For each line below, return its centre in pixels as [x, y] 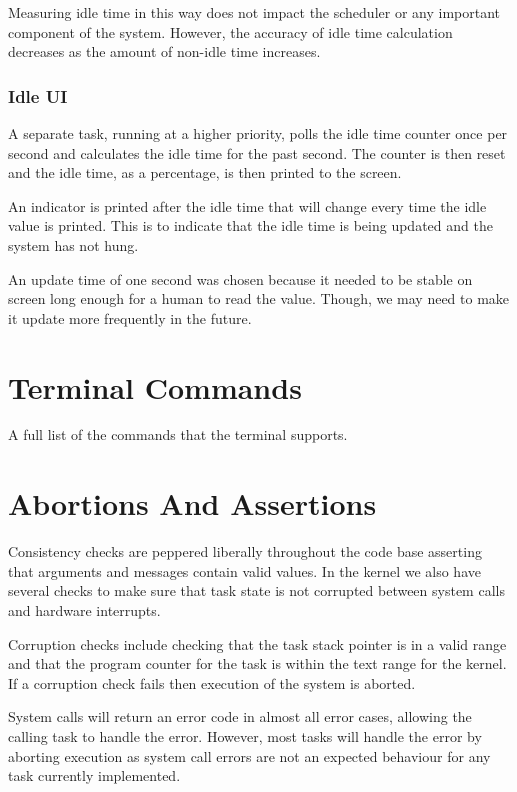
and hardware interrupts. [84, 609]
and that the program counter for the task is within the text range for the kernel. [257, 663]
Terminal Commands [155, 386]
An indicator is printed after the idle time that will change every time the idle [247, 205]
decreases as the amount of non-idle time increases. [164, 51]
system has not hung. [73, 244]
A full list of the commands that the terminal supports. [178, 434]
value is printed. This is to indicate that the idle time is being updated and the [250, 225]
